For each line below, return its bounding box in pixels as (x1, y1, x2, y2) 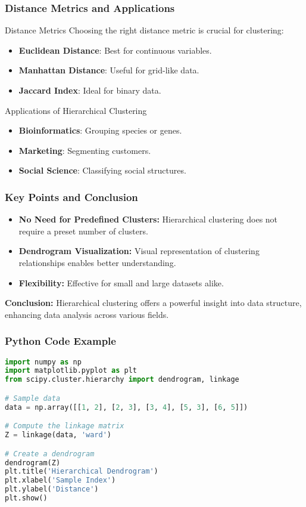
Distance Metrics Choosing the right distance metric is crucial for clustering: (5, 24, 284, 36)
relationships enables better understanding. (18, 256, 176, 268)
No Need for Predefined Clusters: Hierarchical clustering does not (18, 213, 278, 225)
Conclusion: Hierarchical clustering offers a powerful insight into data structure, (5, 296, 302, 309)
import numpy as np (5, 357, 82, 366)
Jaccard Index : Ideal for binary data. (18, 84, 161, 96)
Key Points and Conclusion (5, 189, 138, 204)
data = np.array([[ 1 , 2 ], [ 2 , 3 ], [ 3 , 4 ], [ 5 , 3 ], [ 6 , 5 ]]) (5, 403, 248, 412)
